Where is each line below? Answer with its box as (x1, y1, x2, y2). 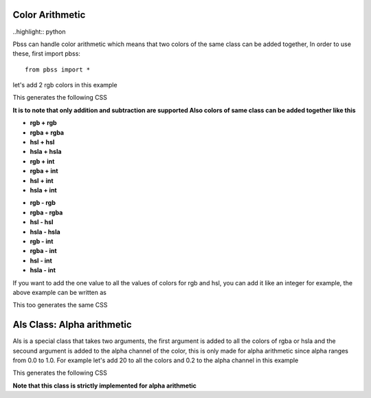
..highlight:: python (12, 27, 66, 36)
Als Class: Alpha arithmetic (12, 319, 132, 331)
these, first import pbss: (12, 49, 80, 58)
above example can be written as (12, 288, 106, 296)
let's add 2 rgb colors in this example (12, 81, 117, 89)
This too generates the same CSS (12, 301, 108, 309)
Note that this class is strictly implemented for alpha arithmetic (12, 382, 197, 390)
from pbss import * (25, 65, 91, 74)
